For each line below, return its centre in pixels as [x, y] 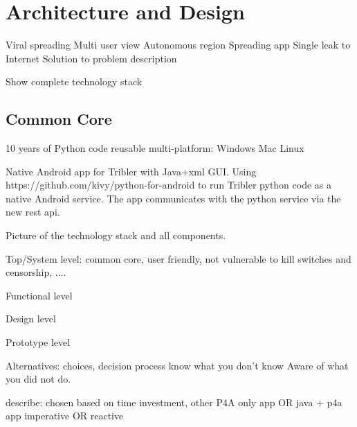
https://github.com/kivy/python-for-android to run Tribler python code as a [169, 185]
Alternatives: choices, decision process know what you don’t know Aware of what [177, 365]
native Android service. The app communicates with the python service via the [173, 198]
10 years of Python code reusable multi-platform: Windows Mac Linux [155, 148]
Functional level [39, 295]
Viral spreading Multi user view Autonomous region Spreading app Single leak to [178, 45]
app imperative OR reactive [65, 416]
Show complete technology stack [74, 81]
